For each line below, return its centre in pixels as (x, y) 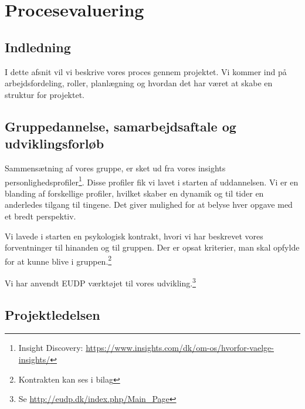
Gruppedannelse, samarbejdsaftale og (121, 126)
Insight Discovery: (51, 348)
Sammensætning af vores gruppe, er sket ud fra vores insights (115, 168)
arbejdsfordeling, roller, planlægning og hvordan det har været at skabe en (139, 83)
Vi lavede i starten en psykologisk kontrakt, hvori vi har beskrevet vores (134, 236)
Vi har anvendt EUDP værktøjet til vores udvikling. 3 (100, 282)
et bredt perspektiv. (40, 216)
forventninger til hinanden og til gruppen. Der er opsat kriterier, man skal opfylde (152, 247)
